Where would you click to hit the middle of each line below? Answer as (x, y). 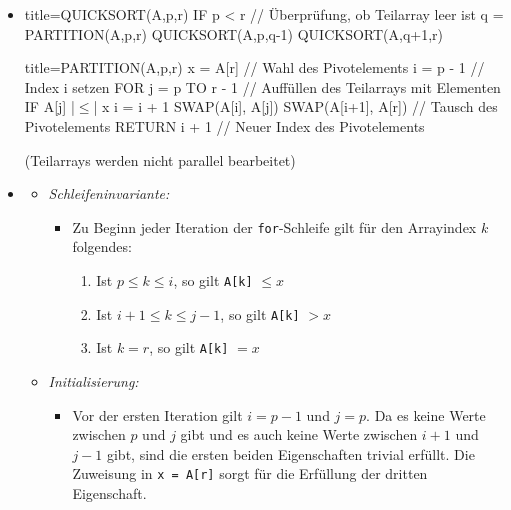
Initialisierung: (93, 380)
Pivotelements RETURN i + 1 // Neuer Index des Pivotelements (224, 125)
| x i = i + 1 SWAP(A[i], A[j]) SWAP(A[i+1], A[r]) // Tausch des (295, 106)
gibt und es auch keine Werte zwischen (299, 434)
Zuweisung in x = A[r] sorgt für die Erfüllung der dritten (250, 473)
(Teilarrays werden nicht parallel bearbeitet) (160, 159)
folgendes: (102, 246)
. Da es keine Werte (426, 414)
